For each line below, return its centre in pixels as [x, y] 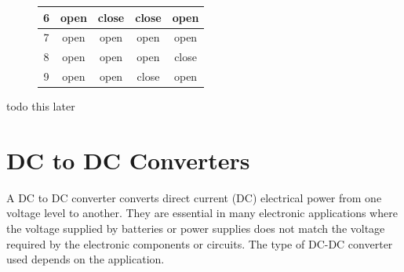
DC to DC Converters [128, 160]
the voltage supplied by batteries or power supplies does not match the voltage [196, 228]
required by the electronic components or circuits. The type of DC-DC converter [200, 243]
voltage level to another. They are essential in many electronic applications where [202, 213]
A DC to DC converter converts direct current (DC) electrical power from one [194, 197]
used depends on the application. [86, 259]
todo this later [41, 106]
